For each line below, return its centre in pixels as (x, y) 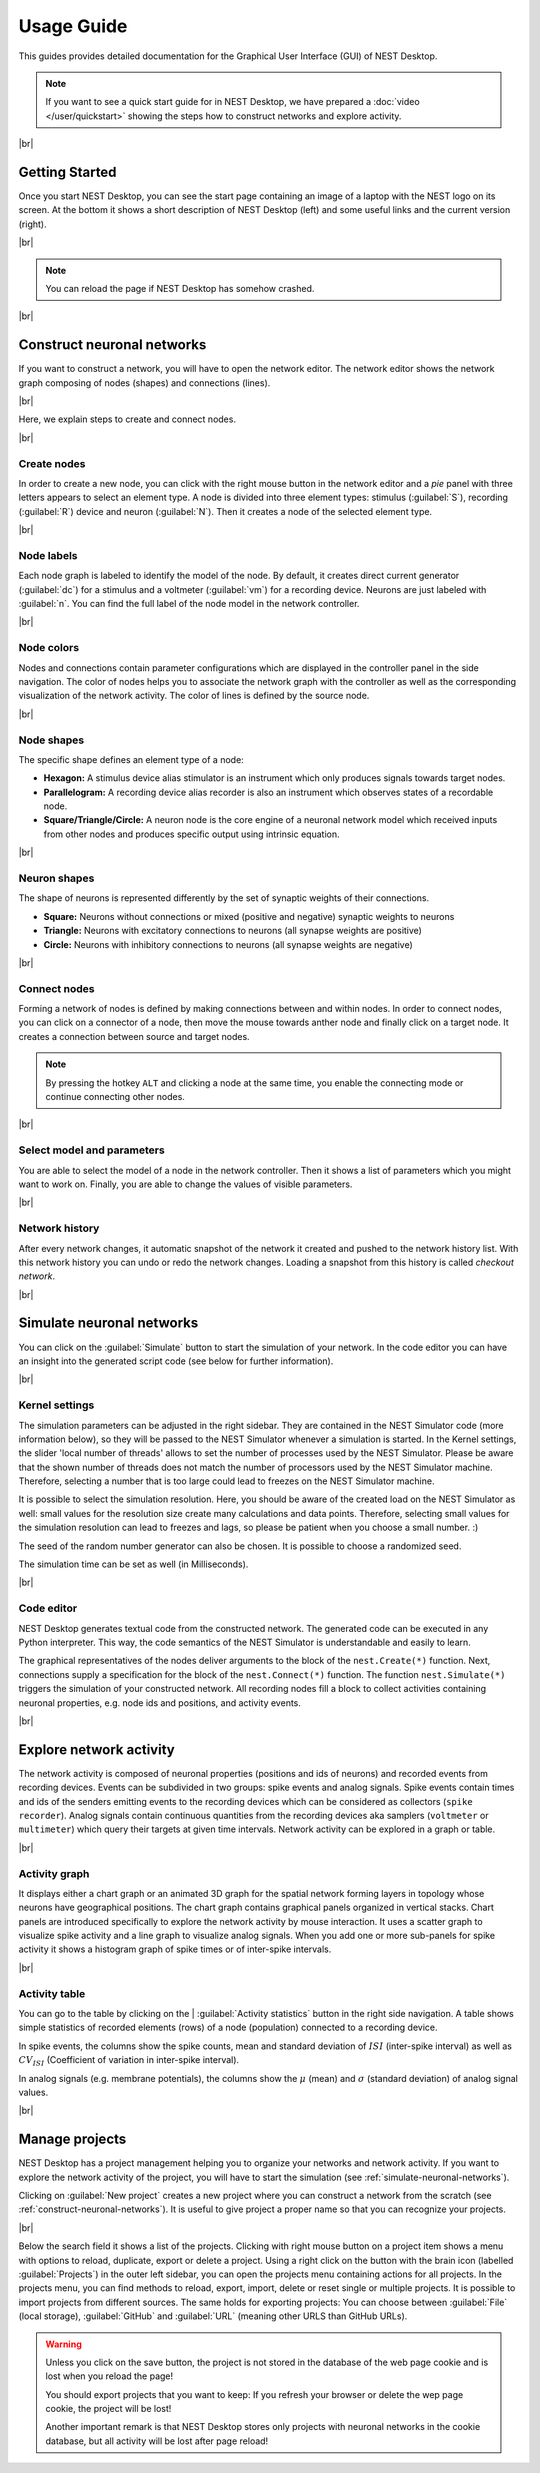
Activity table (52, 1993)
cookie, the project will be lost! (108, 2409)
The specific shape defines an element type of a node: (131, 759)
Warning (63, 2344)
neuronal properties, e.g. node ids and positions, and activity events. (160, 1702)
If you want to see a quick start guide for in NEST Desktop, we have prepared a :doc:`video (232, 102)
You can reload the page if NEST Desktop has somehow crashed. (180, 288)
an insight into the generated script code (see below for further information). (176, 1361)
